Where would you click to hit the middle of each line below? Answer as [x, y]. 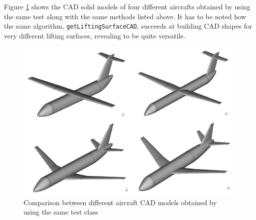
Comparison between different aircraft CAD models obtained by [120, 202]
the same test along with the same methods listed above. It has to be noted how [125, 16]
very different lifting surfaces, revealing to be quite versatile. [95, 35]
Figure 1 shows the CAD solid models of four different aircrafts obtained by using [127, 6]
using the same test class [61, 212]
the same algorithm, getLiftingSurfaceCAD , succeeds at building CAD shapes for [128, 26]
